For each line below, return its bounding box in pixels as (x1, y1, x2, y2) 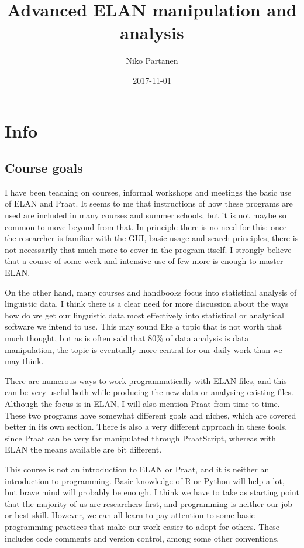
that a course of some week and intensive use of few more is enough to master (5, 255, 284, 267)
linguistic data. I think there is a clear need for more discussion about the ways (5, 297, 289, 310)
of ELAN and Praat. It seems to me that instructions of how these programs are (5, 197, 293, 210)
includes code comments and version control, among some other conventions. (5, 532, 279, 544)
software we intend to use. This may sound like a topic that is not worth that (5, 320, 282, 333)
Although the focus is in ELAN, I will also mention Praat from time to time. (5, 397, 280, 409)
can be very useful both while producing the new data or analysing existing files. (5, 386, 293, 398)
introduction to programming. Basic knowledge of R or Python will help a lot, (5, 474, 285, 487)
